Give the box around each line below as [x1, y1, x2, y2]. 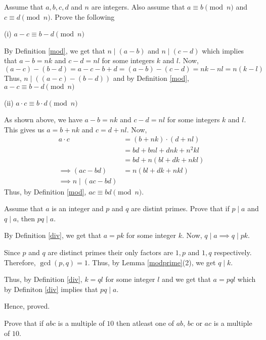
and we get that [162, 274, 211, 284]
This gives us [4, 124, 45, 134]
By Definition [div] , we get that [4, 230, 102, 240]
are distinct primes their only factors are [48, 247, 173, 257]
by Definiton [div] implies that [4, 283, 98, 294]
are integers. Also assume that [91, 2, 185, 12]
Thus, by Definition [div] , [4, 274, 82, 284]
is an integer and [52, 203, 104, 214]
